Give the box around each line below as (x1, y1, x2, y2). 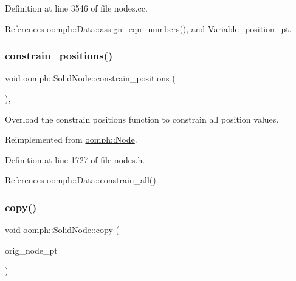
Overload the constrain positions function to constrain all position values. (5, 112, 279, 125)
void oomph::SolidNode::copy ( (5, 223, 119, 236)
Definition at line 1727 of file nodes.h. (5, 153, 145, 166)
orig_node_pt (5, 243, 58, 256)
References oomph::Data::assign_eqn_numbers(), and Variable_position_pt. (5, 22, 292, 35)
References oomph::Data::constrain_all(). (5, 174, 159, 186)
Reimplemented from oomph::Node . (5, 133, 137, 146)
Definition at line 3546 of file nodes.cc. (5, 2, 148, 14)
